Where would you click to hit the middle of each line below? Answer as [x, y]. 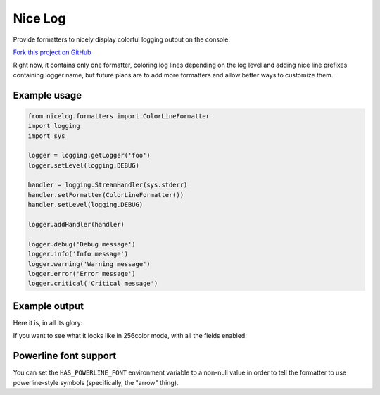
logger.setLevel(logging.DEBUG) [84, 165]
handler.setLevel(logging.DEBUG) [85, 205]
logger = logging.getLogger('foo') [89, 156]
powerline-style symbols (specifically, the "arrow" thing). [96, 382]
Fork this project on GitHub [52, 52]
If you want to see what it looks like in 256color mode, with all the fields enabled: [130, 336]
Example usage [47, 95]
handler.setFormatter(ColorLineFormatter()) [106, 195]
